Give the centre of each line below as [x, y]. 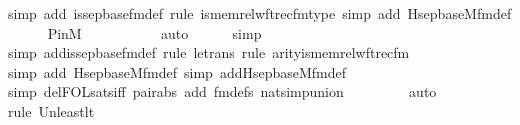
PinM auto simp [154, 32]
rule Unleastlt [51, 110]
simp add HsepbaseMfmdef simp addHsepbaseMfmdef [177, 71]
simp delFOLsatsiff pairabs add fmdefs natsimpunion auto [222, 91]
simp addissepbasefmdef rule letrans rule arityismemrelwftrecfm [209, 52]
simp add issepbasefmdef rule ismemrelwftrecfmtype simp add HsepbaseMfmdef [260, 13]
